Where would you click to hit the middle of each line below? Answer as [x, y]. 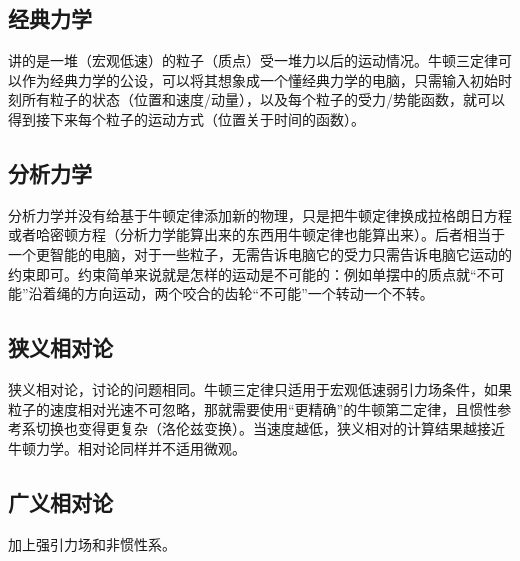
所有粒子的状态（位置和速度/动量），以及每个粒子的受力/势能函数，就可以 [263, 99]
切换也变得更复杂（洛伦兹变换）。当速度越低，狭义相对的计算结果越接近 [270, 428]
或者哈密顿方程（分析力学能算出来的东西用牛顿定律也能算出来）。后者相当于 [256, 234]
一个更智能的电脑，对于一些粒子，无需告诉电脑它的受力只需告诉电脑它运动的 [260, 253]
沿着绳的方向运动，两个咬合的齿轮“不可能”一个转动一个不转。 [231, 293]
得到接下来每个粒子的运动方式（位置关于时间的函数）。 [186, 118]
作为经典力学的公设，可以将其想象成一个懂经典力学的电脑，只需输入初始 [259, 79]
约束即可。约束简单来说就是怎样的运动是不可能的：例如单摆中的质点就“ [242, 273]
